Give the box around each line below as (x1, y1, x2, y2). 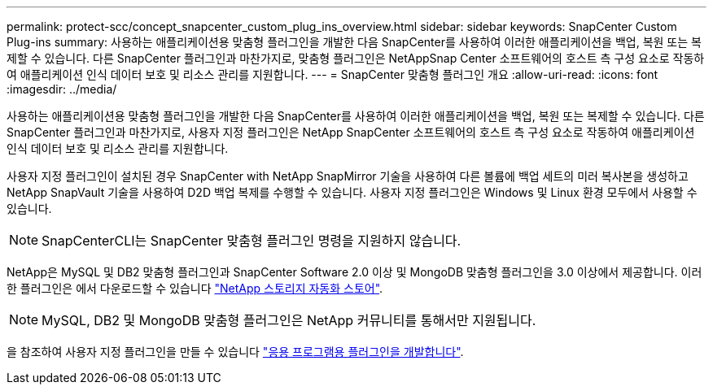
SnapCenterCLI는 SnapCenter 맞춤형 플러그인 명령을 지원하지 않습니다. (42, 232, 461, 249)
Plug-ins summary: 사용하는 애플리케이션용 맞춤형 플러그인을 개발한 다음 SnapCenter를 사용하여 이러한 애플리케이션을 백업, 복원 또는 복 (7, 35, 702, 49)
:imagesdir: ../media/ (7, 82, 117, 96)
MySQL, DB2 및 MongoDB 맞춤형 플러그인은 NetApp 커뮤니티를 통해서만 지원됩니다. (42, 312, 536, 328)
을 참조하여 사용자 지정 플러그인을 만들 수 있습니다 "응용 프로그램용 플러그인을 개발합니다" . (7, 345, 464, 358)
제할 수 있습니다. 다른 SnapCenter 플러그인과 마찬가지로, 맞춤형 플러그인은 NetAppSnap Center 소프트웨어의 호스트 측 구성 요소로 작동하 (7, 51, 705, 65)
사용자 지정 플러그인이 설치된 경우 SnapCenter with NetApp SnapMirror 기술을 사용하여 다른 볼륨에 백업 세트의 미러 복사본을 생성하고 (7, 169, 689, 183)
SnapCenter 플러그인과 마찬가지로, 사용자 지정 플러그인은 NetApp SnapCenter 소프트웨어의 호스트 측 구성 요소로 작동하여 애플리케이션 (7, 125, 695, 139)
